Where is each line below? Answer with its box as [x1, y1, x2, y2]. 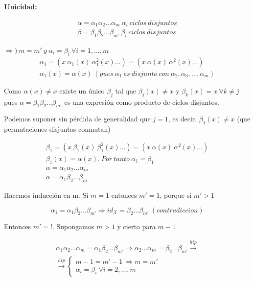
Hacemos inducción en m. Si [4, 189, 89, 200]
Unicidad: [4, 1, 37, 11]
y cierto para [117, 221, 156, 232]
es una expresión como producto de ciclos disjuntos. [64, 96, 219, 107]
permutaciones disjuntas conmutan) [4, 124, 111, 134]
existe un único [59, 85, 105, 95]
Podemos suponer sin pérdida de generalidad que [4, 114, 151, 124]
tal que [115, 85, 136, 95]
